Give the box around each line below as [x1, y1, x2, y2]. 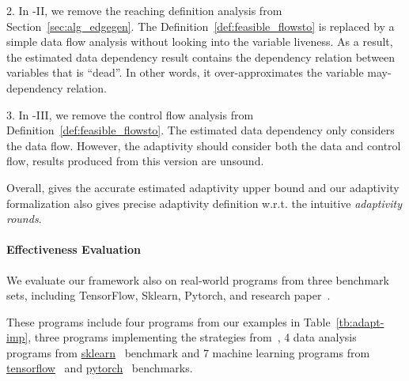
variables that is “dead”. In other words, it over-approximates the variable [6, 64, 364, 81]
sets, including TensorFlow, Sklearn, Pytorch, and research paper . [6, 287, 331, 304]
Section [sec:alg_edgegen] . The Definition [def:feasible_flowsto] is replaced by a [6, 17, 395, 34]
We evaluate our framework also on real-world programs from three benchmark [6, 271, 389, 288]
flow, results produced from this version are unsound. [6, 153, 264, 169]
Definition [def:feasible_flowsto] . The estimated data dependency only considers [6, 122, 395, 138]
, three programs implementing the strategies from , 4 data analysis [28, 329, 357, 345]
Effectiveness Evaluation [6, 241, 142, 258]
